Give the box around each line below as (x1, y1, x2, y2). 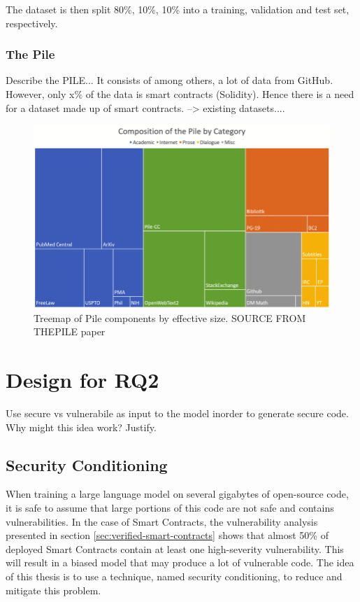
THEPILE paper (34, 324, 106, 339)
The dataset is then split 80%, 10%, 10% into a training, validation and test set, (6, 2, 350, 16)
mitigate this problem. (6, 582, 101, 597)
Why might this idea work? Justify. (6, 419, 157, 434)
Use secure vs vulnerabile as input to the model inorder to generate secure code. (6, 405, 349, 420)
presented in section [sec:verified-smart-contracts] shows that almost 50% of (6, 528, 329, 542)
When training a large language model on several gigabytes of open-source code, (6, 486, 349, 501)
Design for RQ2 (6, 365, 159, 394)
